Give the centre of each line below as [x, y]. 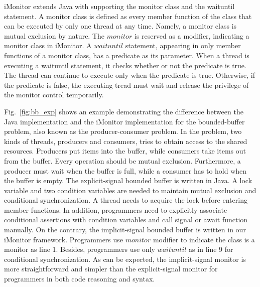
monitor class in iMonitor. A [48, 45]
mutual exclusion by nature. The [54, 35]
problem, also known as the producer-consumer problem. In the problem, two [123, 131]
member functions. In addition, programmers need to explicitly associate [116, 209]
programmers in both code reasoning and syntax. [80, 279]
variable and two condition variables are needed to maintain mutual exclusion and [130, 190]
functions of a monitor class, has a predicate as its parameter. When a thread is [127, 55]
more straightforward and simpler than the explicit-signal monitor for [111, 269]
